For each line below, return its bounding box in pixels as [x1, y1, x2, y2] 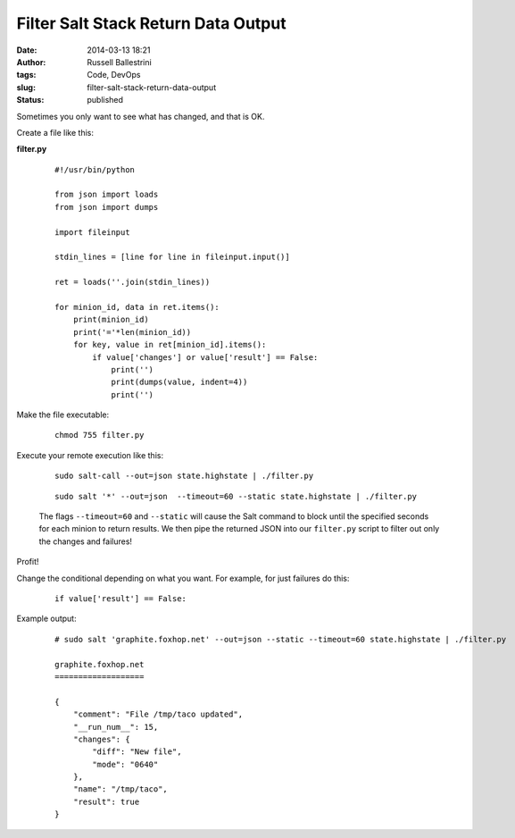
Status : [16, 95, 45, 105]
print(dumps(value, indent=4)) [111, 377, 248, 388]
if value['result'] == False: [54, 594, 187, 603]
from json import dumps [54, 202, 159, 212]
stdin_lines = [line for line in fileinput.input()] [54, 252, 290, 263]
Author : [16, 56, 46, 67]
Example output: [16, 613, 77, 624]
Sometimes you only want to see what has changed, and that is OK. [16, 111, 265, 122]
